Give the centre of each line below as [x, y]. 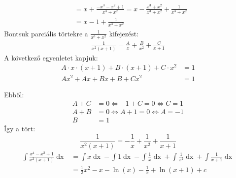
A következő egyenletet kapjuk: [51, 57]
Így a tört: [20, 129]
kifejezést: [124, 33]
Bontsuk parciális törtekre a [46, 33]
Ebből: [14, 94]
